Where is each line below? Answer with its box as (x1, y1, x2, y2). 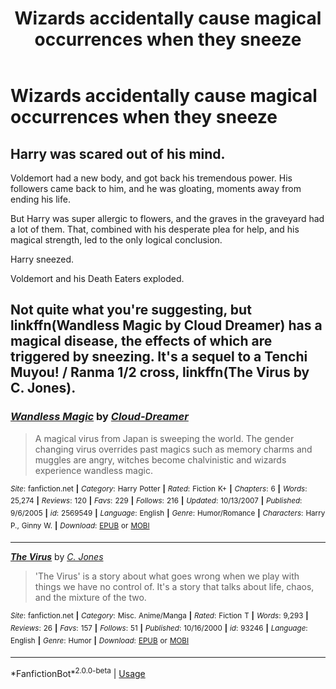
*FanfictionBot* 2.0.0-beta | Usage (10, 666, 146, 679)
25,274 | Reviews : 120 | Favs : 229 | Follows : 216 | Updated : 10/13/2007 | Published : (10, 496, 303, 506)
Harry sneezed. (10, 253, 75, 265)
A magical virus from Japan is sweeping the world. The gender (34, 432, 295, 444)
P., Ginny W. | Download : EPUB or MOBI (10, 520, 150, 531)
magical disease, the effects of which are (10, 333, 273, 350)
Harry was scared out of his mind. (10, 145, 226, 162)
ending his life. (10, 193, 71, 205)
